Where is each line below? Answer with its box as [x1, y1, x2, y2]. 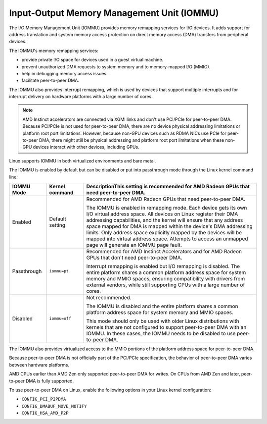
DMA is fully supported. [25, 378, 74, 384]
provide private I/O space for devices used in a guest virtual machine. [21, 57, 164, 63]
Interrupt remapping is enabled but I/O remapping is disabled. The [86, 263, 240, 269]
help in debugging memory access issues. [21, 70, 108, 76]
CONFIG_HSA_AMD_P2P [21, 410, 69, 416]
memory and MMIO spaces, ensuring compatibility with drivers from [86, 275, 245, 282]
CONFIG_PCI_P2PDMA [21, 396, 66, 402]
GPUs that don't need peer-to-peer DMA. [86, 254, 182, 261]
